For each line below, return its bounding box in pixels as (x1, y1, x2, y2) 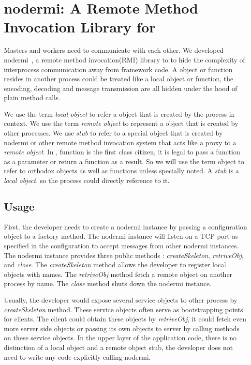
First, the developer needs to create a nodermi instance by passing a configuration (4, 221, 247, 231)
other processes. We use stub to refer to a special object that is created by (4, 128, 223, 138)
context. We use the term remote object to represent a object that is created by (4, 118, 238, 128)
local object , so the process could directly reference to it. (4, 175, 170, 185)
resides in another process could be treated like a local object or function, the (4, 74, 234, 84)
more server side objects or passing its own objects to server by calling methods (4, 323, 239, 333)
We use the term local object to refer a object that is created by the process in (4, 108, 235, 119)
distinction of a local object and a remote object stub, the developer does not (4, 342, 233, 352)
